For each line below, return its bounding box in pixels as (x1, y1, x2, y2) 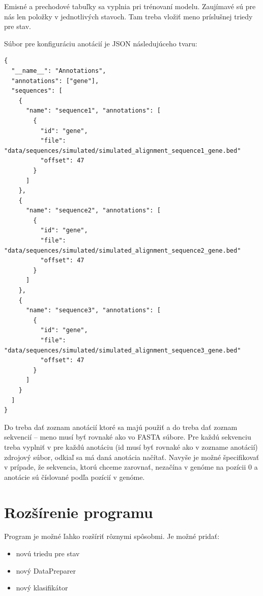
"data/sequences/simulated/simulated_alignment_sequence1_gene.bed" (4, 147, 241, 154)
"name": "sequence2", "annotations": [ (25, 207, 161, 214)
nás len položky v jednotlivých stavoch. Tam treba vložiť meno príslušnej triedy (4, 11, 253, 21)
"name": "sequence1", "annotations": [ (25, 107, 161, 115)
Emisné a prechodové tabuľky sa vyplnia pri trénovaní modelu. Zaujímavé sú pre (4, 1, 256, 11)
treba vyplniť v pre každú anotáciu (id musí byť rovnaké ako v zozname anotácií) (4, 441, 258, 452)
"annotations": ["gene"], (11, 77, 99, 85)
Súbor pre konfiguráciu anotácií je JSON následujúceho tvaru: (4, 38, 197, 48)
